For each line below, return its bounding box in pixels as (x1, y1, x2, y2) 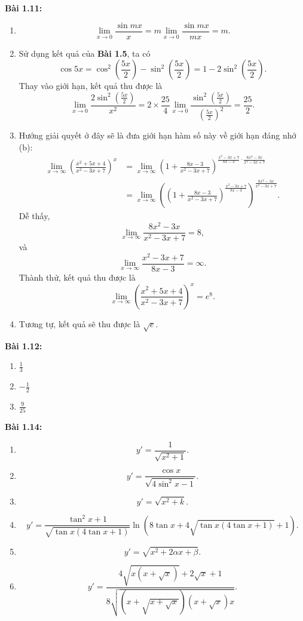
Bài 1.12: (5, 339, 42, 352)
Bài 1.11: (5, 2, 42, 14)
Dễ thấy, (19, 210, 50, 222)
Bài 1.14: (5, 420, 42, 433)
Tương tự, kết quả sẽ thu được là (19, 317, 140, 330)
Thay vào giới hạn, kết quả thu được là (19, 79, 163, 92)
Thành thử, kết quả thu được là (19, 270, 136, 283)
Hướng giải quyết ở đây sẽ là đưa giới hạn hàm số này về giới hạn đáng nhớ (19, 129, 296, 142)
